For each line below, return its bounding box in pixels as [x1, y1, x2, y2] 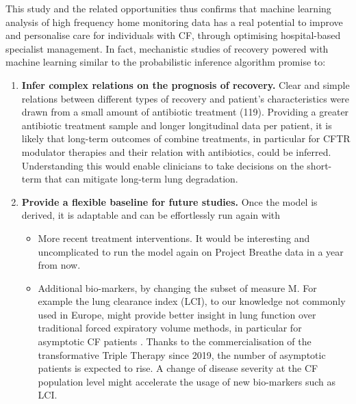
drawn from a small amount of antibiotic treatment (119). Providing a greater [21, 105, 349, 119]
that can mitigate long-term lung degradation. [44, 172, 238, 186]
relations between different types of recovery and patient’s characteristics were [21, 91, 349, 105]
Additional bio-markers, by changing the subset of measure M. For [38, 280, 317, 295]
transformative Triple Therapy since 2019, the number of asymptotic [38, 347, 326, 362]
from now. [38, 258, 81, 272]
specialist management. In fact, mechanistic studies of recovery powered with [5, 41, 329, 55]
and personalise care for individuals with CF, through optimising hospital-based [5, 28, 341, 42]
